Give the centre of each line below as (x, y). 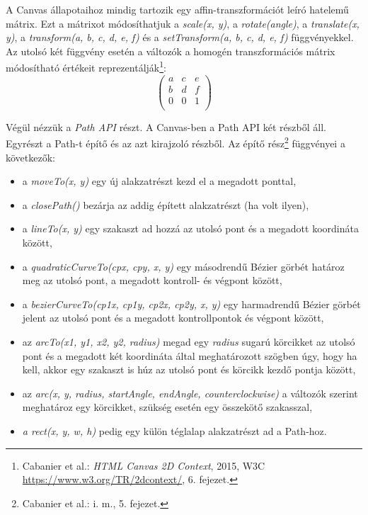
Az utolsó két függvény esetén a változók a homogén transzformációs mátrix (171, 51)
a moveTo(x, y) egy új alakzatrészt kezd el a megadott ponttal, (159, 181)
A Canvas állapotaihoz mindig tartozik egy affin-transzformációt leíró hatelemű (177, 9)
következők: (30, 157)
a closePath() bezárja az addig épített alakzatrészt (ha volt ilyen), (166, 204)
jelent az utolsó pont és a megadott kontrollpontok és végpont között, (173, 318)
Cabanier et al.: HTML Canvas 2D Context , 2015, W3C (144, 465)
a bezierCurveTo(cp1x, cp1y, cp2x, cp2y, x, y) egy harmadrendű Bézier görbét (191, 304)
